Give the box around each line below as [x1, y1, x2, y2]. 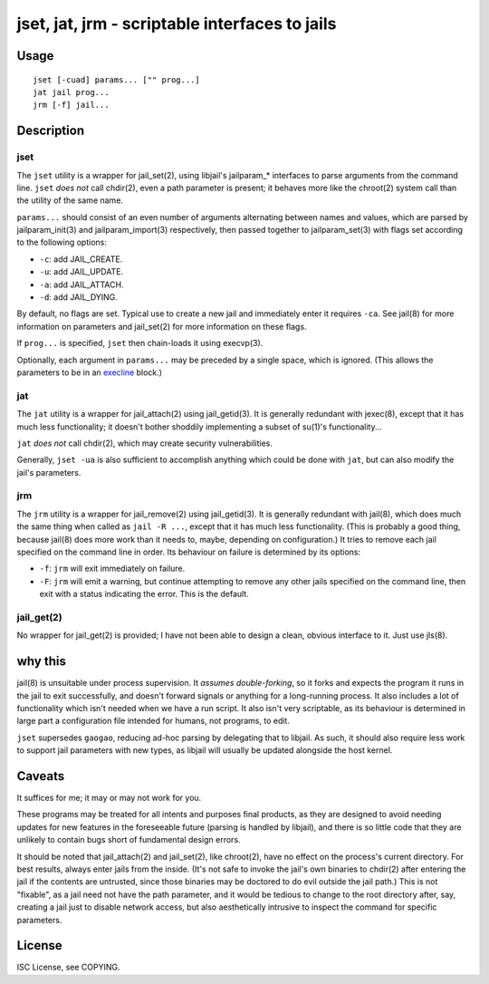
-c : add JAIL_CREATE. [39, 254, 123, 265]
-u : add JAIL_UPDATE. [39, 266, 124, 277]
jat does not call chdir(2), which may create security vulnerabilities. [16, 438, 273, 449]
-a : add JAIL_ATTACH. [39, 279, 124, 290]
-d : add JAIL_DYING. [39, 292, 118, 303]
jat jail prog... [33, 87, 110, 97]
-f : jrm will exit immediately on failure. [39, 563, 186, 574]
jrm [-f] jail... [33, 100, 110, 111]
